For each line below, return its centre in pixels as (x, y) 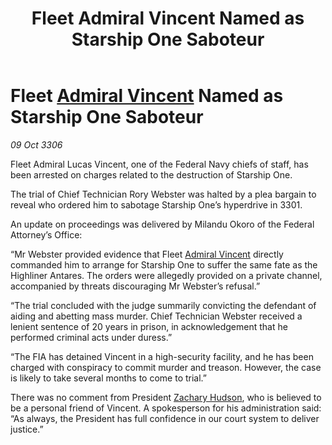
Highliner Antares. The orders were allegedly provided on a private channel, (166, 275)
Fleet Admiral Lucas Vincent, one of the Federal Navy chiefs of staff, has (159, 164)
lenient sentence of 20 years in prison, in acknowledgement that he (149, 326)
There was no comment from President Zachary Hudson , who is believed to (166, 397)
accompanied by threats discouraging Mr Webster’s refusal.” (135, 286)
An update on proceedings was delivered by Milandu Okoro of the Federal (162, 224)
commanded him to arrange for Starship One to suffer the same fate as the (164, 264)
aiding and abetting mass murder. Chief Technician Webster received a (156, 316)
